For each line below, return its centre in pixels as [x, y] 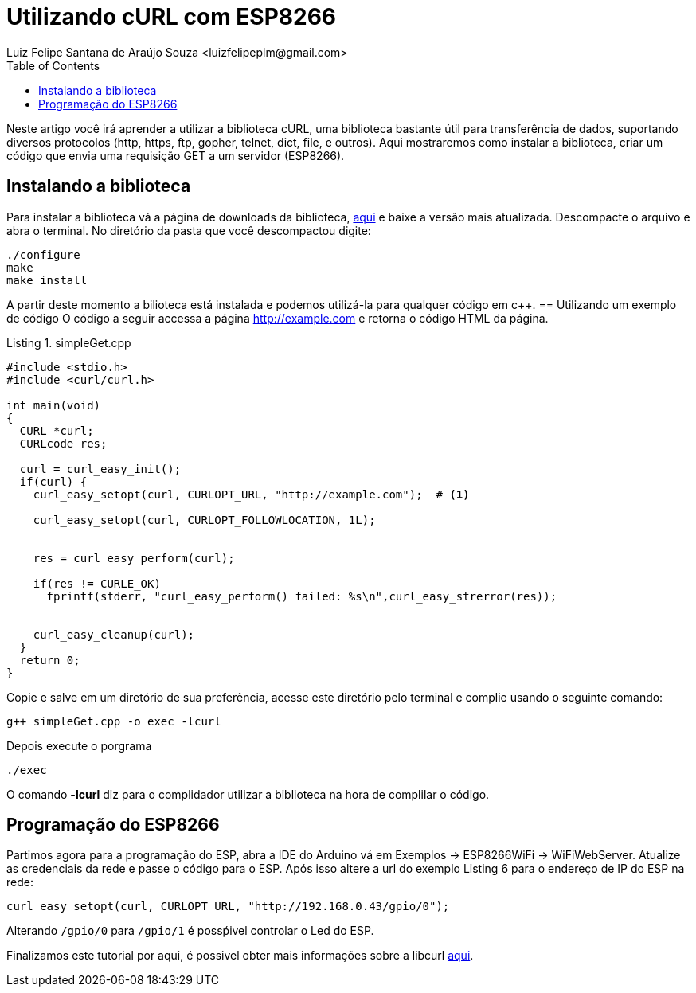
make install [47, 280]
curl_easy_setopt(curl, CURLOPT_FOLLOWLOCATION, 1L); [204, 520]
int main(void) [54, 405]
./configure [43, 254]
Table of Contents [53, 65]
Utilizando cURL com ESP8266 [172, 17]
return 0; [50, 660]
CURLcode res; [63, 443]
